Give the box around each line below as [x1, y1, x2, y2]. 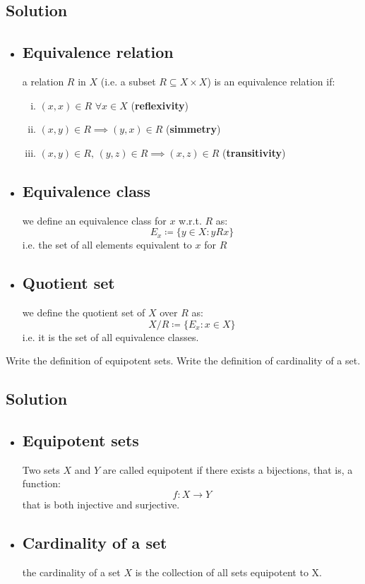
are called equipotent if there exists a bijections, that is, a [102, 462, 353, 477]
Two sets [22, 462, 60, 477]
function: [22, 476, 61, 491]
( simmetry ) [166, 121, 221, 136]
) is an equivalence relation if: [207, 73, 335, 88]
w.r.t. [179, 213, 202, 227]
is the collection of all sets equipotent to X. [135, 564, 322, 579]
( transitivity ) [222, 145, 286, 160]
